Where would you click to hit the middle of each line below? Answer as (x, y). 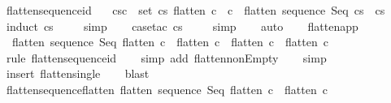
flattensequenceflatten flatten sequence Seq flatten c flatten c (167, 89)
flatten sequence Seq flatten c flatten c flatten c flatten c (170, 42)
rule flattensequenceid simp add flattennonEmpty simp (166, 57)
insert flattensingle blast (78, 73)
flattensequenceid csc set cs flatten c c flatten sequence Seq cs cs (195, 10)
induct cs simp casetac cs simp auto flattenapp (182, 26)
